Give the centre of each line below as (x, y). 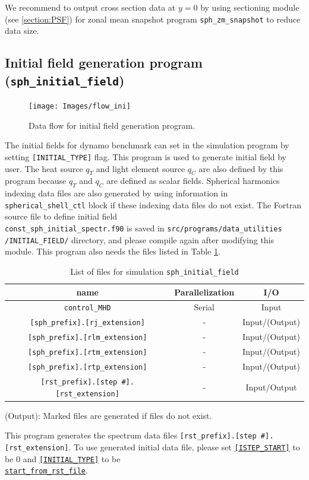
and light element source (141, 168)
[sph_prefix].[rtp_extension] (87, 367)
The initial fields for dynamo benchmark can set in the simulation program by (147, 145)
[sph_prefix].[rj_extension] (87, 323)
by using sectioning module (250, 7)
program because (36, 181)
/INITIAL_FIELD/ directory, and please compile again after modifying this (140, 239)
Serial (204, 307)
